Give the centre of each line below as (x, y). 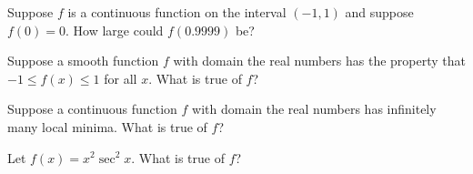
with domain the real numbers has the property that (319, 61)
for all (121, 78)
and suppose (379, 12)
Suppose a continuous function (92, 109)
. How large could (115, 30)
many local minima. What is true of (107, 126)
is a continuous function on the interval (177, 12)
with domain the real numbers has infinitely (314, 109)
